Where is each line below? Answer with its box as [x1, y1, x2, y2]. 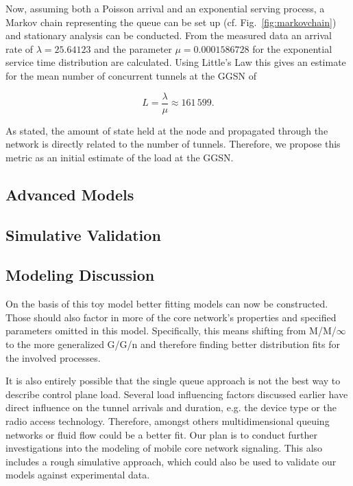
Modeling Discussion [5, 264, 155, 286]
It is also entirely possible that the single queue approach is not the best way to [5, 373, 341, 388]
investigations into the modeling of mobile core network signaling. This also [5, 441, 323, 455]
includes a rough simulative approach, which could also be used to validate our [5, 454, 337, 468]
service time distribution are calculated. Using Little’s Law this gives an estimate [5, 55, 346, 69]
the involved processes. [5, 350, 101, 364]
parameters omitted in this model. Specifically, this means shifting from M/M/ [5, 323, 337, 338]
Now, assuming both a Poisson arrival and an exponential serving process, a [5, 1, 325, 15]
